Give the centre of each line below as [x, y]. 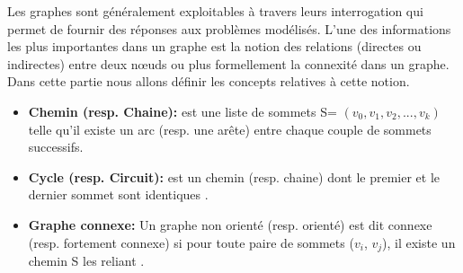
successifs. [56, 147]
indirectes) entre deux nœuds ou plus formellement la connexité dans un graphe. [228, 63]
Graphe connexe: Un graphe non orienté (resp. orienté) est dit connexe [230, 224]
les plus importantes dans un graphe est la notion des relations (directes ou [214, 46]
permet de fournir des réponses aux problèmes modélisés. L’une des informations [229, 28]
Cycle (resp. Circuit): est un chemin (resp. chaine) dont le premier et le [234, 176]
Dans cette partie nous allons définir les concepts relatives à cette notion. [209, 81]
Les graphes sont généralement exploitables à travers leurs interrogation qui [215, 11]
